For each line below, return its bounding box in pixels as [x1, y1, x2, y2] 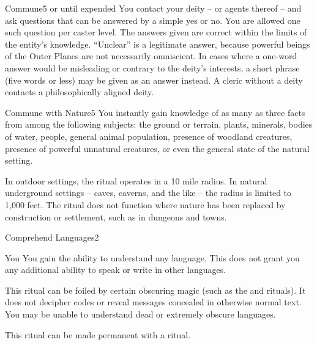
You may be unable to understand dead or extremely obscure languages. [5, 308, 276, 321]
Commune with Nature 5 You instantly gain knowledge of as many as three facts [5, 106, 305, 118]
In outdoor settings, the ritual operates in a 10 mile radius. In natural [5, 174, 267, 187]
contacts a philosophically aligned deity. [5, 85, 154, 98]
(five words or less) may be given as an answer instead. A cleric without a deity [5, 73, 303, 86]
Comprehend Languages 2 [5, 231, 99, 244]
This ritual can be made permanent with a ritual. [5, 328, 191, 341]
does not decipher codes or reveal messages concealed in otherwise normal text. [5, 296, 302, 308]
